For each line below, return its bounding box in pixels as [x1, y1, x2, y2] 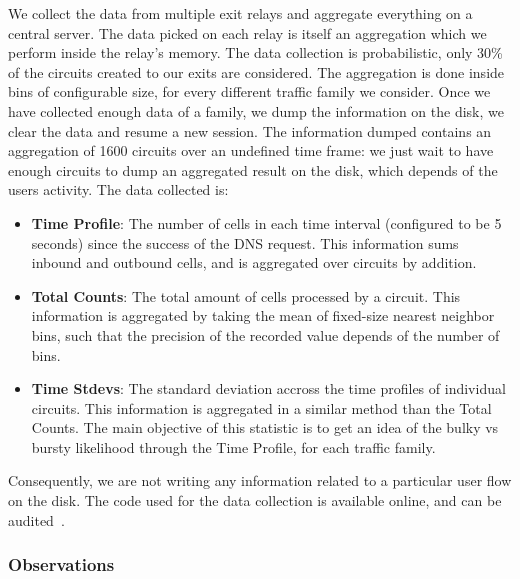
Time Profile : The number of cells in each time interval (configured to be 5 [31, 212, 502, 233]
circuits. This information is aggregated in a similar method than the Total [31, 397, 492, 418]
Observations [8, 552, 115, 577]
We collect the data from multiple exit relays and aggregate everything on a [8, 3, 473, 23]
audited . [8, 509, 65, 530]
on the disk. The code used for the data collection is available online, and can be [8, 490, 502, 511]
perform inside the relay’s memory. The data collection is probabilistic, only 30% [8, 42, 503, 63]
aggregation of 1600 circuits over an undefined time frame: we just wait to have [8, 140, 494, 161]
